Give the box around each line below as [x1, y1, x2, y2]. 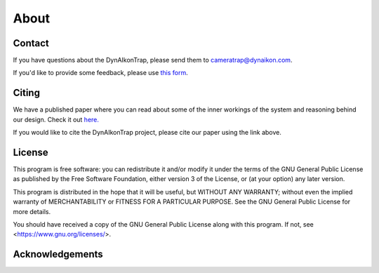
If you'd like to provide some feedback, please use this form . [13, 69, 189, 77]
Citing [13, 87, 40, 99]
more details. [13, 207, 51, 215]
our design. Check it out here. [13, 115, 100, 124]
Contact [13, 37, 49, 49]
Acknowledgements [13, 248, 103, 260]
